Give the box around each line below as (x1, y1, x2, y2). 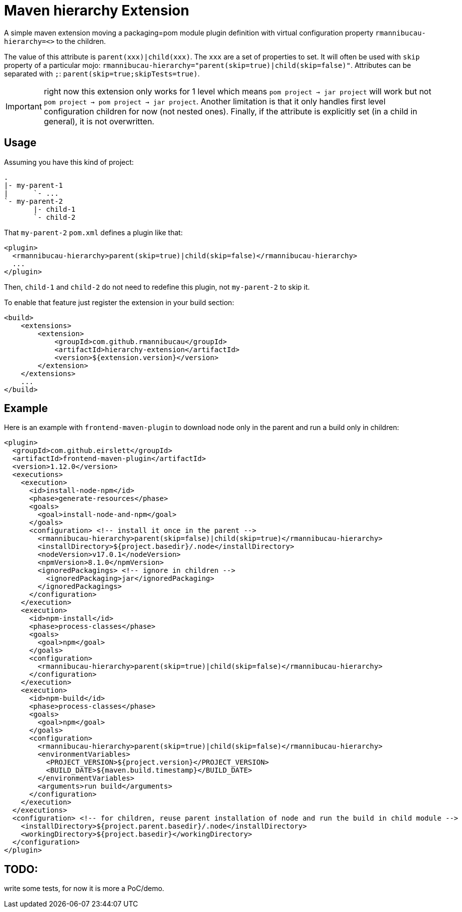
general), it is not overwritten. (43, 116, 155, 126)
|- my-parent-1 (4, 181, 63, 189)
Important (5, 101, 42, 111)
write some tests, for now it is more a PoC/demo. (4, 884, 165, 893)
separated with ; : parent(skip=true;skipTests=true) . (4, 69, 200, 78)
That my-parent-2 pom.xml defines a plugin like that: (4, 228, 183, 237)
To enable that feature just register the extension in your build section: (4, 298, 234, 307)
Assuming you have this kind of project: (4, 157, 134, 166)
